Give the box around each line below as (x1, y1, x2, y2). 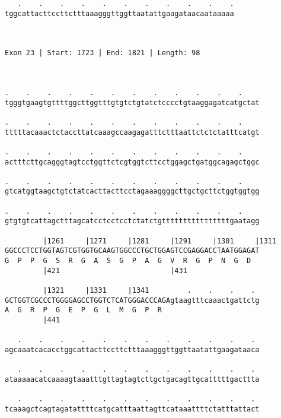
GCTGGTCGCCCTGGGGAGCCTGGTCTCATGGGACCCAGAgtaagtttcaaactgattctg (5, 296, 260, 305)
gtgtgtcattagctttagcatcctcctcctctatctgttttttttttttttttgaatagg (5, 217, 260, 226)
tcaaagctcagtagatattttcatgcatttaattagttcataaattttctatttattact (5, 404, 260, 413)
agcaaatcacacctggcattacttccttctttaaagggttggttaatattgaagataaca (5, 345, 260, 354)
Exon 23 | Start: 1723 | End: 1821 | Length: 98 (5, 49, 200, 58)
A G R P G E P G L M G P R (5, 306, 162, 315)
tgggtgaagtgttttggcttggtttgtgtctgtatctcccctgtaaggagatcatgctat (5, 98, 260, 107)
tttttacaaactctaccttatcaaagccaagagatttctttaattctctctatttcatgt (5, 128, 260, 137)
